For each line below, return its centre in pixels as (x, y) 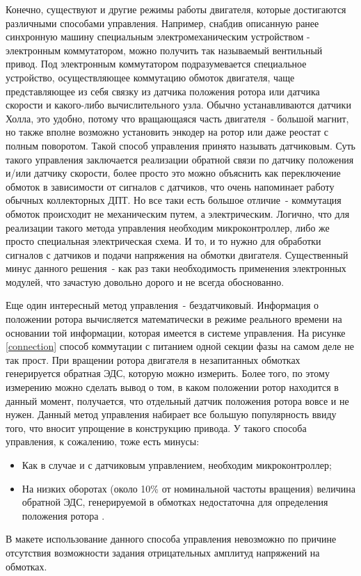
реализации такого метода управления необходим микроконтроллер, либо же (168, 227)
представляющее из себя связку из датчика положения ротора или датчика (163, 91)
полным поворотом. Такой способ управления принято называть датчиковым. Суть (180, 145)
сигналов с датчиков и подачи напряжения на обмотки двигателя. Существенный (177, 254)
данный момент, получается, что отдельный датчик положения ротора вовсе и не (177, 400)
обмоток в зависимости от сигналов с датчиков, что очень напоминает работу (170, 186)
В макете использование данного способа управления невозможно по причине (171, 539)
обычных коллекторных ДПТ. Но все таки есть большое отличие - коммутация (174, 200)
